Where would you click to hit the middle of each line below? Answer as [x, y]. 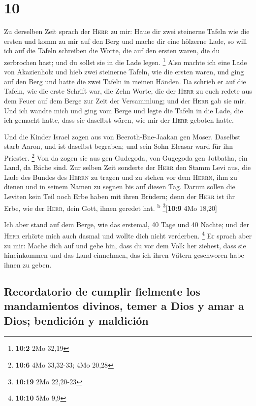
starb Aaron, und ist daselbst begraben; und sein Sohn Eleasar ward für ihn [118, 146]
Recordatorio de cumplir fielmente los [102, 291]
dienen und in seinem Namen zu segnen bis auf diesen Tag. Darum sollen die [120, 186]
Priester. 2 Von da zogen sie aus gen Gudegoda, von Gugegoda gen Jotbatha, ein [126, 157]
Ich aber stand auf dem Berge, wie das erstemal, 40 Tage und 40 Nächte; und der [127, 224]
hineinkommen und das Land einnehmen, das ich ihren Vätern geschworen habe [124, 255]
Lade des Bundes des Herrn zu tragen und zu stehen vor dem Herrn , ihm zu [121, 177]
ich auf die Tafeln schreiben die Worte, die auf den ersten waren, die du [112, 51]
